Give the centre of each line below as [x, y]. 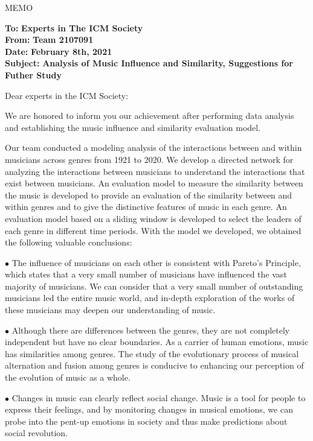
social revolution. [36, 433]
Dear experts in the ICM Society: [67, 95]
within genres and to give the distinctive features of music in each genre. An [146, 207]
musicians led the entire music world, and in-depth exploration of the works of [150, 298]
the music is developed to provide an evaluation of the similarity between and [149, 195]
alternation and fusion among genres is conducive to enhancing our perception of [154, 365]
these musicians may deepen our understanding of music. [110, 310]
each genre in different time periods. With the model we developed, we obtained [153, 230]
